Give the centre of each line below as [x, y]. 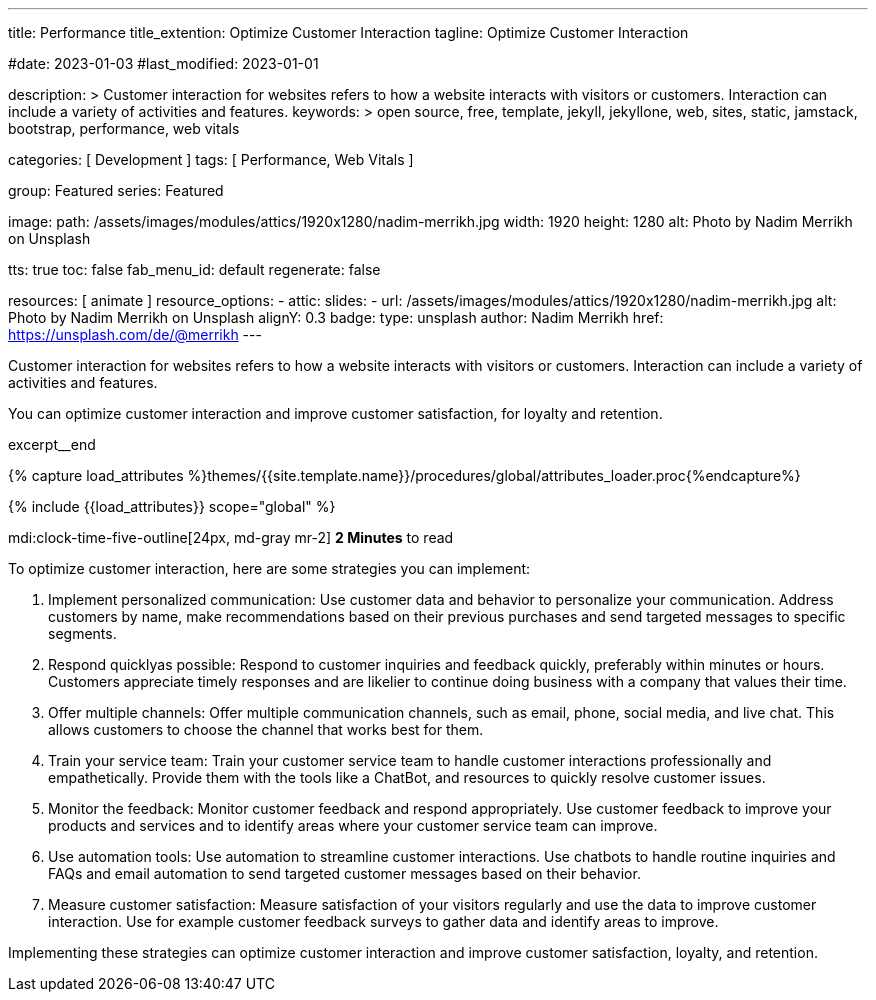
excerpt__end [52, 444]
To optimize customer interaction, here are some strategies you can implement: [269, 568]
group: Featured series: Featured [116, 190]
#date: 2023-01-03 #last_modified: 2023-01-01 [163, 63]
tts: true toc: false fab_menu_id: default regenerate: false [194, 269]
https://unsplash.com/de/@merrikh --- [135, 334]
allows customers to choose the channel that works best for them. [266, 729]
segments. [82, 633]
